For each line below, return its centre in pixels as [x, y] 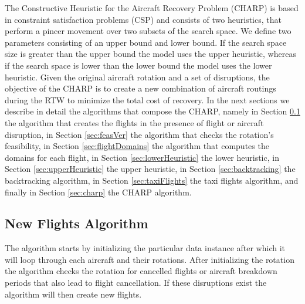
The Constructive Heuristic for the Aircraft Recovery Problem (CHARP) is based [152, 8]
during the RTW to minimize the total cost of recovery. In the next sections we [147, 99]
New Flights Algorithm [77, 223]
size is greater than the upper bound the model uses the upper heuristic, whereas [150, 54]
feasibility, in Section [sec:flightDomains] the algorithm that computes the [137, 146]
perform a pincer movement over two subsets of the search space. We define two [148, 31]
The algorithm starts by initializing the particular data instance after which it [145, 248]
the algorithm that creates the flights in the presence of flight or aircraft [134, 122]
